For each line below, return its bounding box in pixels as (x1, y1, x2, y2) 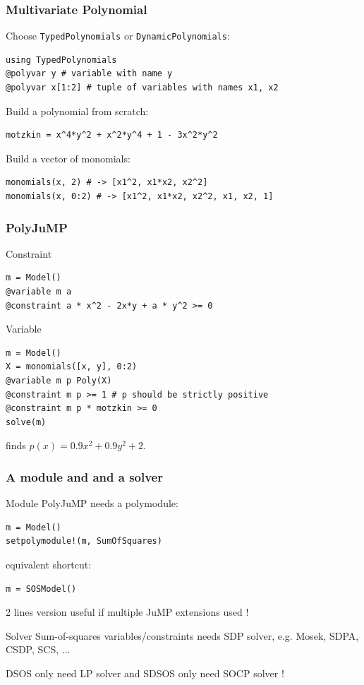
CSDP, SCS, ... (6, 642, 71, 657)
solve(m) (6, 417, 47, 427)
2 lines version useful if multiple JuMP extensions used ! (6, 604, 249, 619)
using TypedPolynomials (6, 54, 117, 65)
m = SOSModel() (6, 583, 77, 594)
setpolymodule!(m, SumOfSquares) (6, 536, 162, 547)
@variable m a (6, 287, 72, 297)
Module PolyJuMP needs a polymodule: (6, 496, 178, 511)
